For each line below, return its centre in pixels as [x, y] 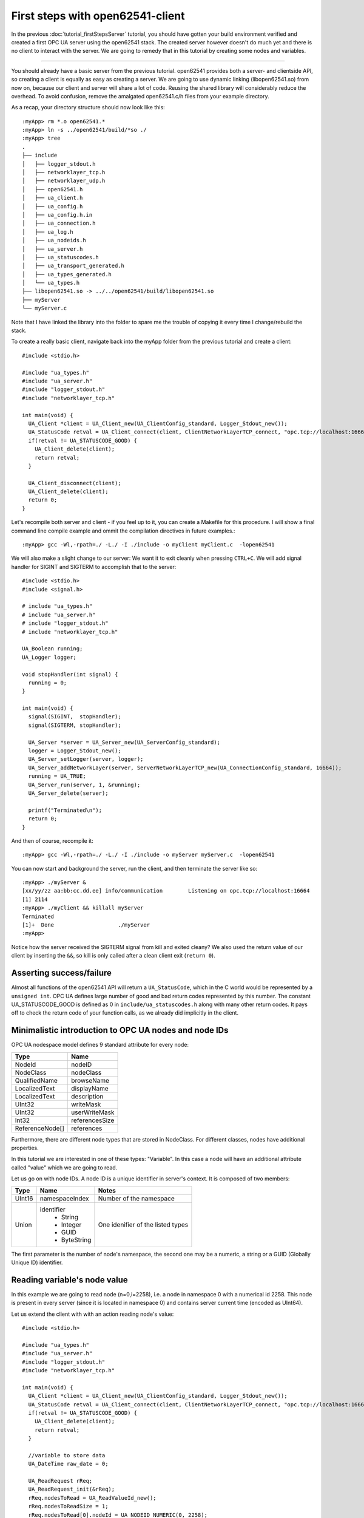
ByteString [76, 1240]
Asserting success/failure [62, 973]
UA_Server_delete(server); [68, 793]
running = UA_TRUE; [57, 776]
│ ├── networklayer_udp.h [64, 181]
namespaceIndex [64, 1198]
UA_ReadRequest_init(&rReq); [72, 1489]
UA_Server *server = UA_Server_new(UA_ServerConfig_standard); [124, 742]
